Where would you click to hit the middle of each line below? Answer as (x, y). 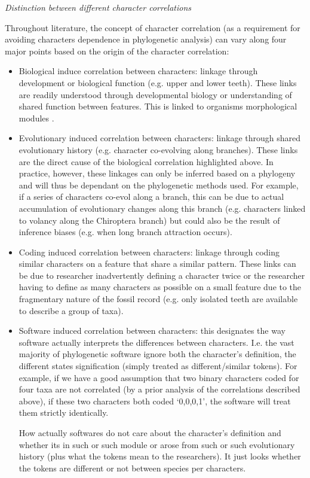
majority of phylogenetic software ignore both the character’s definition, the (157, 354)
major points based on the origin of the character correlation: (117, 51)
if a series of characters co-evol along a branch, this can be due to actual (151, 197)
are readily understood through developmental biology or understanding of (155, 94)
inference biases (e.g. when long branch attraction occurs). (125, 232)
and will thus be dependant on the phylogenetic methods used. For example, (159, 185)
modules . (36, 118)
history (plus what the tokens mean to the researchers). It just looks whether (160, 456)
